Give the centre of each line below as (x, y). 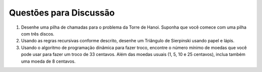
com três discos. (38, 34)
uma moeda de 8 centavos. (48, 61)
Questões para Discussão (62, 13)
